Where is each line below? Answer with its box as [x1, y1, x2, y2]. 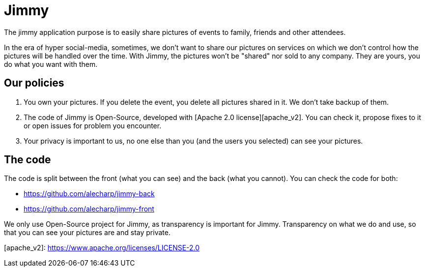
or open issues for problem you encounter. [24, 121, 162, 130]
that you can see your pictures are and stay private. [4, 228, 170, 237]
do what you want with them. [4, 60, 98, 68]
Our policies [4, 77, 64, 90]
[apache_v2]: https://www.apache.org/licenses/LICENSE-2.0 [4, 243, 200, 252]
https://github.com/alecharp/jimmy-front [24, 205, 154, 213]
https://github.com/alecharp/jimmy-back [24, 189, 155, 198]
